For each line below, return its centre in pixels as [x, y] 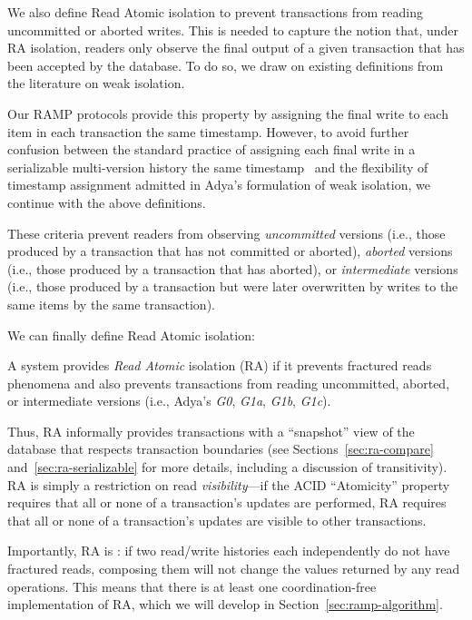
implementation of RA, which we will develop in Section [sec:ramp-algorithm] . [225, 604]
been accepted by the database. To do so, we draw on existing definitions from [226, 65]
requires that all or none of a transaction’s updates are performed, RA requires [227, 502]
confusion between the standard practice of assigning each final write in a [211, 149]
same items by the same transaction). [111, 304]
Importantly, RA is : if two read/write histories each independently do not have [229, 551]
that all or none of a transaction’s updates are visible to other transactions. [217, 520]
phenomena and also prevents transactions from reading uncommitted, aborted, [229, 383]
